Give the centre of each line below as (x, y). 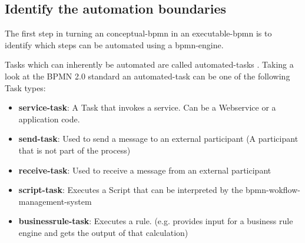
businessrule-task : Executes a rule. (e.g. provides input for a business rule (156, 221)
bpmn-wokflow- (273, 190)
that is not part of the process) (74, 150)
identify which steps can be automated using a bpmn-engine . (114, 44)
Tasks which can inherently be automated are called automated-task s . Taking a (149, 64)
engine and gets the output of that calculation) (103, 232)
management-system (55, 201)
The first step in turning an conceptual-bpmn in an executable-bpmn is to (138, 33)
